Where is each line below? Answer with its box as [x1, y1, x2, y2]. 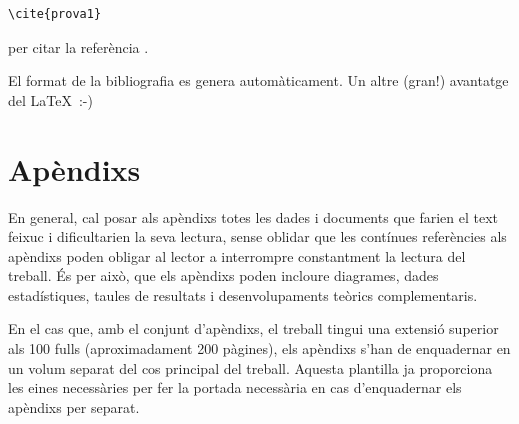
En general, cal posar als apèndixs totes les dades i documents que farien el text [8, 206, 499, 227]
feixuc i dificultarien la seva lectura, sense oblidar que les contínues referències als [8, 226, 507, 247]
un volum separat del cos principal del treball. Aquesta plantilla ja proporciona [8, 357, 493, 378]
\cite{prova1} [8, 7, 102, 21]
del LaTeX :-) [8, 89, 93, 110]
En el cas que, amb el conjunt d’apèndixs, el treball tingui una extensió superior [8, 318, 499, 339]
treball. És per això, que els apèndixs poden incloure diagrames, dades [8, 265, 439, 286]
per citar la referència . [8, 36, 149, 57]
